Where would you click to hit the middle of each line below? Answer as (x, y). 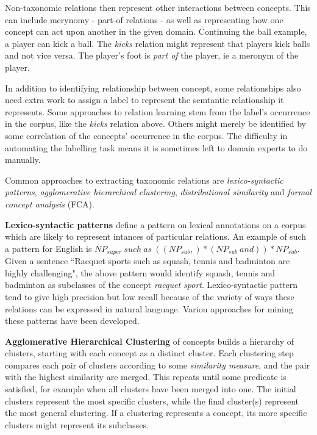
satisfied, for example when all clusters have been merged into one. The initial (151, 389)
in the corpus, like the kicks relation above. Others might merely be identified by (156, 124)
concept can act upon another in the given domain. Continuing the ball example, (156, 31)
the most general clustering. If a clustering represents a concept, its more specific (156, 413)
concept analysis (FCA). (50, 203)
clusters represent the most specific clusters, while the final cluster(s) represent (152, 401)
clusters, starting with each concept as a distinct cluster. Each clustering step (149, 353)
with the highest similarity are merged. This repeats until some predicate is (146, 377)
